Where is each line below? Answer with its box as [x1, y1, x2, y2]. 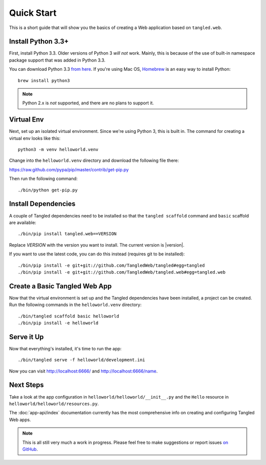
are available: [9, 219, 36, 225]
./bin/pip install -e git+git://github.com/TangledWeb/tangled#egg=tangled [18, 262, 205, 268]
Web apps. [9, 416, 32, 423]
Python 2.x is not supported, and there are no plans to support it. [22, 100, 154, 106]
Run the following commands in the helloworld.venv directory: [9, 302, 142, 308]
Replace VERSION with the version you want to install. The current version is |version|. [9, 242, 185, 248]
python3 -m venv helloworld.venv [18, 147, 99, 153]
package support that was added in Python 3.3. [9, 57, 106, 63]
